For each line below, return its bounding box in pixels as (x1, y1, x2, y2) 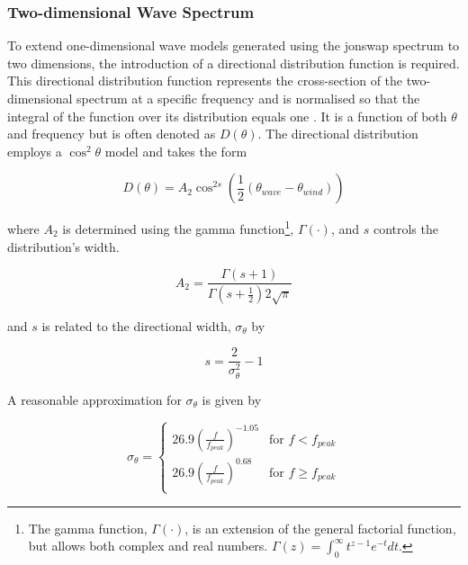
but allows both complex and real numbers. (28, 536, 268, 555)
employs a (7, 141, 62, 160)
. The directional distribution (257, 124, 418, 143)
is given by (202, 390, 262, 408)
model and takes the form (104, 141, 247, 160)
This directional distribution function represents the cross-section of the (7, 71, 403, 90)
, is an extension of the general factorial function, (184, 518, 456, 537)
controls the (373, 220, 438, 238)
